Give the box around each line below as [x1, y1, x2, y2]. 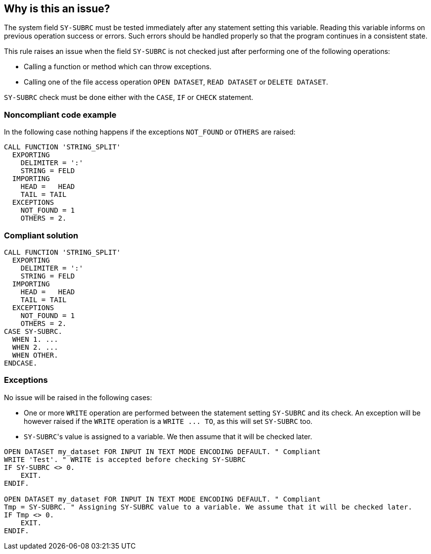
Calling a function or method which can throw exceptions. [24, 62, 212, 71]
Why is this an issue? [4, 2, 110, 15]
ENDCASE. [4, 359, 38, 367]
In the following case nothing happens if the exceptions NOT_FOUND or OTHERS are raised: [4, 128, 296, 137]
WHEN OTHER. [12, 351, 58, 359]
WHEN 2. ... [12, 343, 58, 351]
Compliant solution [4, 230, 79, 240]
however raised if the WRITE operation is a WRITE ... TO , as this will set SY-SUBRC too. [24, 416, 313, 425]
